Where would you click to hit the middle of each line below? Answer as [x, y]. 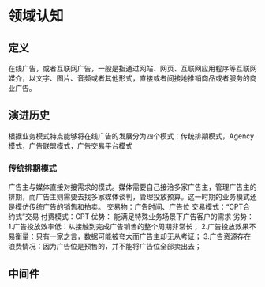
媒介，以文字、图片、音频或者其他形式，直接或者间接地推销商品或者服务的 [129, 78]
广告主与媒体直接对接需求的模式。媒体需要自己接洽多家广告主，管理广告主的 [132, 187]
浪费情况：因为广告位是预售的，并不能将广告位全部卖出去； [105, 247]
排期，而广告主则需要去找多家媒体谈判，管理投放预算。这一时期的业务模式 [129, 197]
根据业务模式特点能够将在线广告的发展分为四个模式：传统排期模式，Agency [131, 136]
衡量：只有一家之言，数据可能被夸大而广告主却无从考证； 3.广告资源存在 [133, 236]
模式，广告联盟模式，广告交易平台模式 [70, 145]
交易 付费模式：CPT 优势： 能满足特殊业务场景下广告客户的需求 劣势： [140, 217]
